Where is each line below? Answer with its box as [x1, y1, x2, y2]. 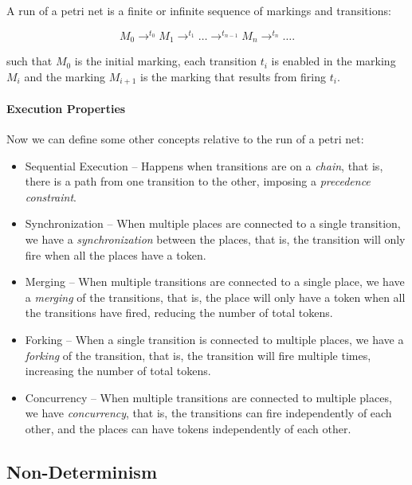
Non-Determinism [6, 459, 158, 483]
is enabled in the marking [271, 53, 396, 69]
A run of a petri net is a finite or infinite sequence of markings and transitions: [6, 2, 391, 18]
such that [6, 53, 53, 69]
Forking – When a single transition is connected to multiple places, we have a [25, 331, 404, 347]
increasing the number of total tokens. [25, 362, 211, 379]
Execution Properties [6, 100, 126, 116]
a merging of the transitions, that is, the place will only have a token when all [25, 288, 406, 305]
